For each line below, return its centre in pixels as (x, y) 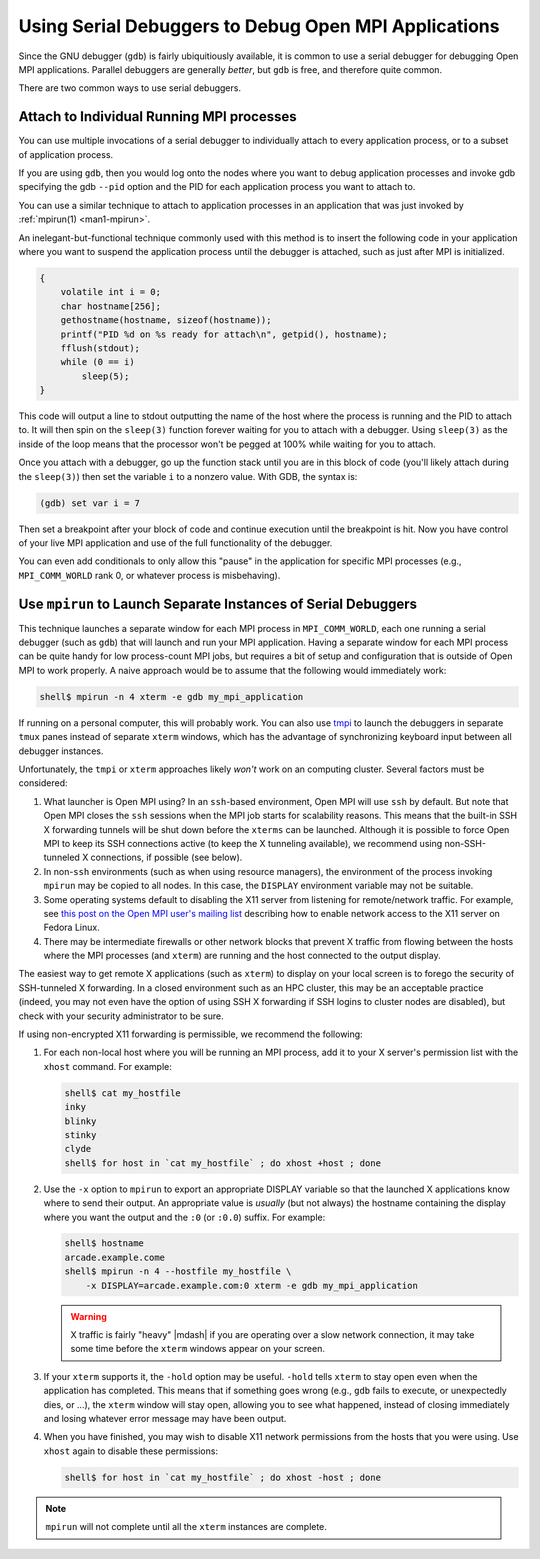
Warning (88, 1316)
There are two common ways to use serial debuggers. (130, 88)
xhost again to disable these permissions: (131, 1451)
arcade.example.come (114, 1257)
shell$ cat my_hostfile (123, 1093)
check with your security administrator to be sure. (121, 1016)
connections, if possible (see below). (166, 857)
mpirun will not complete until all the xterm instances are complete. (186, 1527)
